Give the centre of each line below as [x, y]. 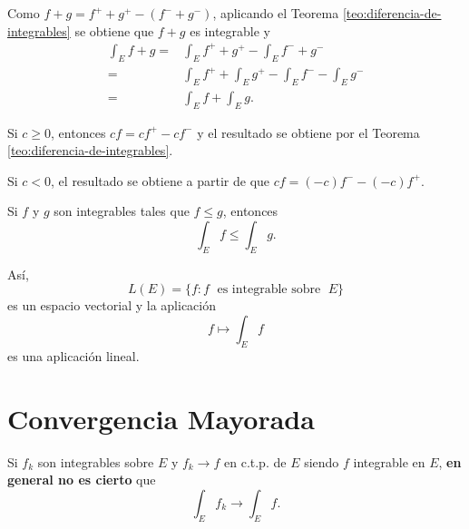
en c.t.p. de [255, 461]
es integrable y [230, 30]
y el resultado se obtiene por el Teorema [308, 132]
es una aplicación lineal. [73, 355]
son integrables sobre [96, 461]
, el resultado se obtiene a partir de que [161, 180]
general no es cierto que [82, 480]
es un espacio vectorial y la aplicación [112, 305]
